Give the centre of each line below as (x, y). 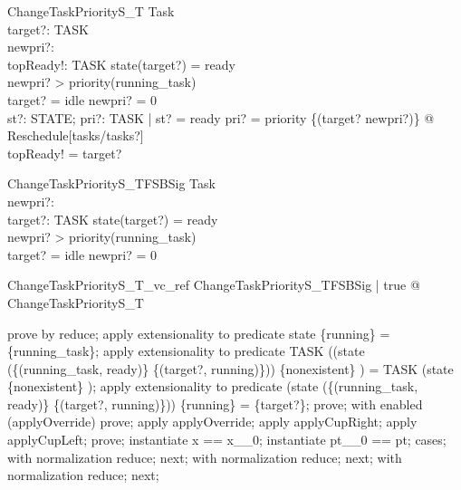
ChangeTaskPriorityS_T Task (91, 11)
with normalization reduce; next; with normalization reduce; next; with (205, 457)
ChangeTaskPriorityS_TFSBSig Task (111, 183)
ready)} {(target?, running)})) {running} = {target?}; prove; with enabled (215, 404)
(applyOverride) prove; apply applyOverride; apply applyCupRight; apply (212, 422)
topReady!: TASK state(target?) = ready (121, 64)
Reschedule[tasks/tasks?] (76, 135)
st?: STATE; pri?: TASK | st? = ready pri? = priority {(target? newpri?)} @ (221, 117)
